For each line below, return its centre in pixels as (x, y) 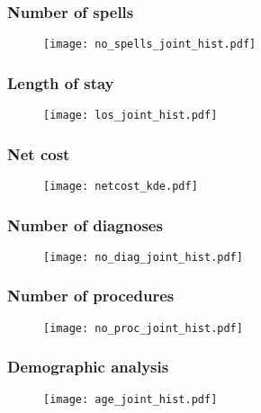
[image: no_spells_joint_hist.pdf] (150, 45)
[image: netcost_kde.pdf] (121, 186)
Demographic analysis (88, 367)
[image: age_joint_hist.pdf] (130, 399)
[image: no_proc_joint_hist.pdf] (143, 328)
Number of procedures (91, 296)
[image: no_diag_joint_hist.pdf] (143, 257)
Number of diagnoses (85, 224)
